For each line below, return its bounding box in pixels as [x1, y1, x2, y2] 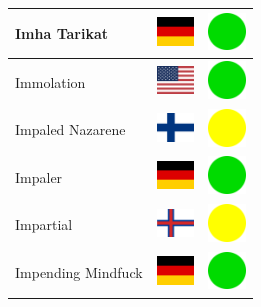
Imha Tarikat [15, 22, 109, 43]
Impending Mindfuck [15, 262, 143, 283]
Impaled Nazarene [15, 119, 126, 140]
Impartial [15, 214, 73, 235]
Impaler [15, 166, 63, 187]
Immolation [15, 71, 86, 92]
